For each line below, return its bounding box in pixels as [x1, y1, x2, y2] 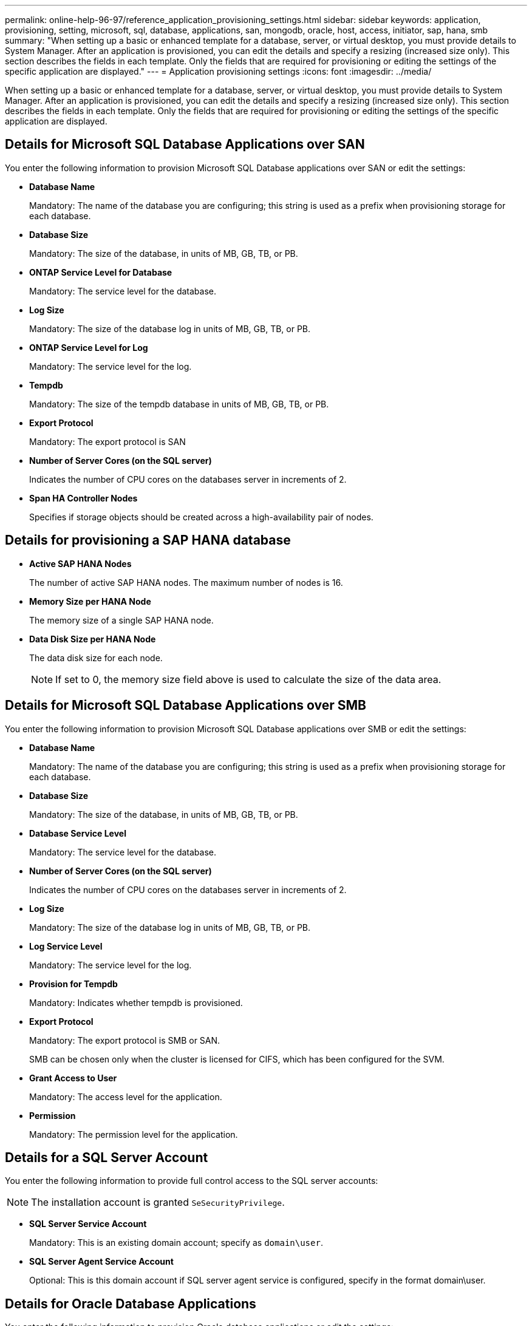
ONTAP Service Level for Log [29, 342, 148, 353]
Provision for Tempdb [29, 978, 118, 989]
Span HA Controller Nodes [29, 492, 138, 503]
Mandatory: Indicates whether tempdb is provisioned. [29, 997, 243, 1008]
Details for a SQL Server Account [5, 1149, 208, 1165]
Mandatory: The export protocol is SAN [29, 436, 186, 447]
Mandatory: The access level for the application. [29, 1091, 222, 1102]
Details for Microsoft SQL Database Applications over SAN [5, 137, 365, 152]
